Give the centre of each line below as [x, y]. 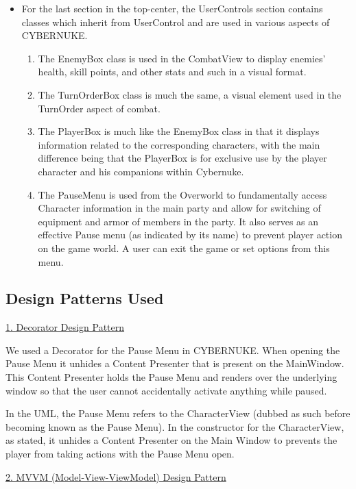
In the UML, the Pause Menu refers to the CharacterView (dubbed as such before [178, 413]
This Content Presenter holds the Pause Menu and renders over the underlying [171, 377]
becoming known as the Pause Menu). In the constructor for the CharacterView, [175, 426]
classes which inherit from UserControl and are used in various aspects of [176, 22]
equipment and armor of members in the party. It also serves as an [178, 221]
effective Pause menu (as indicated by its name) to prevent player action [190, 235]
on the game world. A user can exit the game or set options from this [184, 248]
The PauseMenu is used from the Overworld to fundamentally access [182, 194]
